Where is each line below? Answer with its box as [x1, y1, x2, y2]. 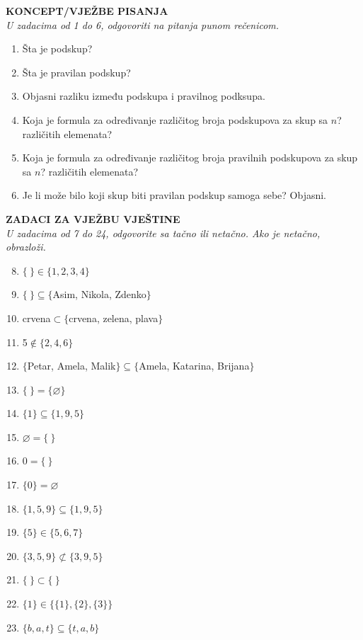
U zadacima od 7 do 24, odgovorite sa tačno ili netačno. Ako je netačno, [6, 225, 321, 240]
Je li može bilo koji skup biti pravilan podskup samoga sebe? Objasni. [22, 188, 327, 202]
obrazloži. [6, 239, 46, 254]
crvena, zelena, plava [69, 310, 159, 325]
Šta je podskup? [22, 41, 93, 56]
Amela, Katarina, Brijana [139, 358, 250, 373]
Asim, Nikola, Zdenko [52, 287, 146, 302]
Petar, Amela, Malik [27, 358, 116, 373]
